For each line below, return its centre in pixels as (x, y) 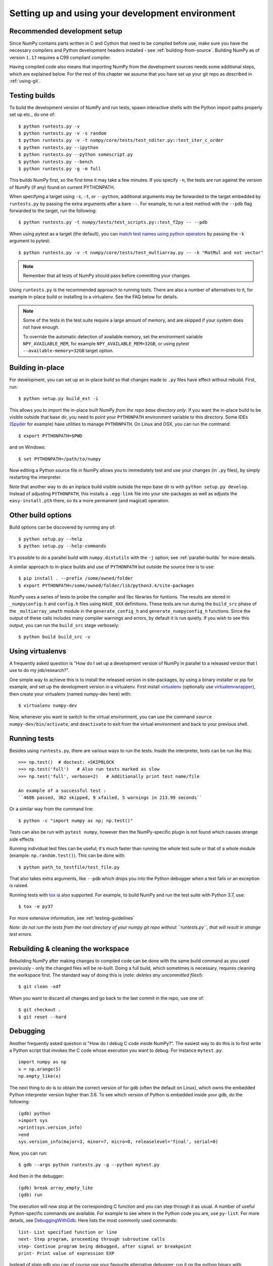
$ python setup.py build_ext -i (58, 399)
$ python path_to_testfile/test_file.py (69, 867)
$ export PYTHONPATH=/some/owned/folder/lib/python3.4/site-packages (106, 585)
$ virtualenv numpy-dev (48, 705)
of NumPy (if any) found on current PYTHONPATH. (62, 187)
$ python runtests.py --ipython (58, 147)
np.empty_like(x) (40, 1076)
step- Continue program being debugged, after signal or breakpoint (105, 1246)
